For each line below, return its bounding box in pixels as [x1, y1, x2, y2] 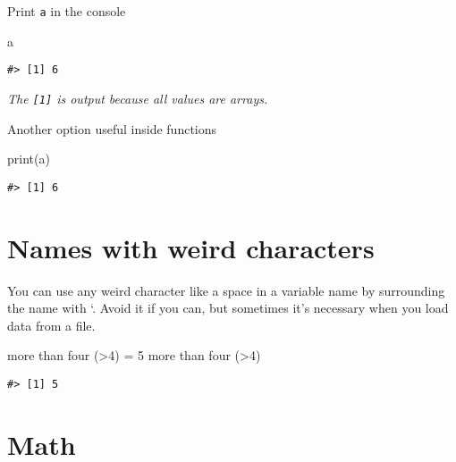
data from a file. [7, 315, 96, 334]
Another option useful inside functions [7, 119, 217, 138]
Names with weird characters [7, 229, 375, 265]
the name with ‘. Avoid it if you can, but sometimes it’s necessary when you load [7, 298, 449, 317]
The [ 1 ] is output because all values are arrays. [7, 88, 268, 107]
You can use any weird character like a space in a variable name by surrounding [7, 281, 445, 299]
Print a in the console [7, 2, 126, 20]
